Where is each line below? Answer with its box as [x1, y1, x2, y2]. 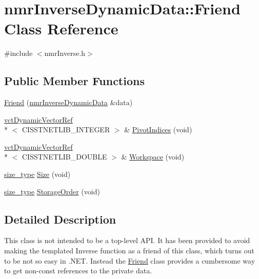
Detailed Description [4, 211, 116, 227]
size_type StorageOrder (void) [4, 186, 100, 196]
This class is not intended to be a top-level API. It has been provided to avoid [4, 235, 250, 246]
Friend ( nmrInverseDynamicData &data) [4, 97, 133, 108]
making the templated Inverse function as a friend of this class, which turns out [4, 245, 254, 256]
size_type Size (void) [4, 169, 71, 180]
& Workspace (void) [121, 151, 185, 162]
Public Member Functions [4, 73, 145, 89]
